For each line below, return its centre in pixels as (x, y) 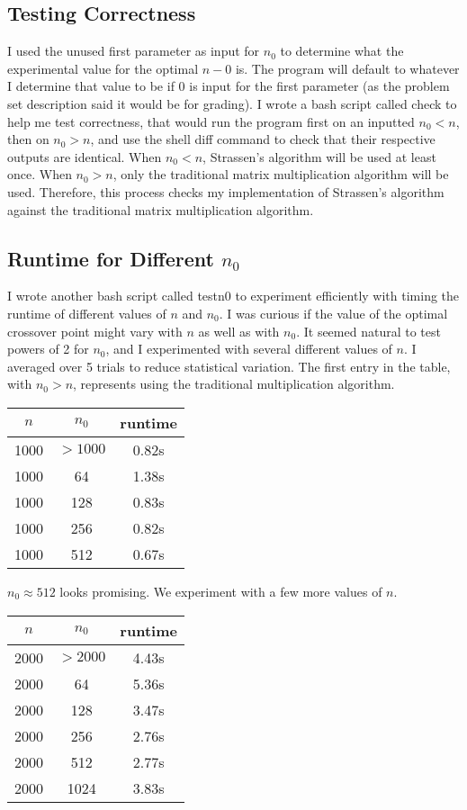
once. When (40, 174)
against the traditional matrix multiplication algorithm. (161, 209)
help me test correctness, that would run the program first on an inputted (211, 121)
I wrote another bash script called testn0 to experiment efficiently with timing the (233, 296)
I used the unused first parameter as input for (134, 51)
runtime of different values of (87, 313)
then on (28, 139)
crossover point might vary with (95, 331)
